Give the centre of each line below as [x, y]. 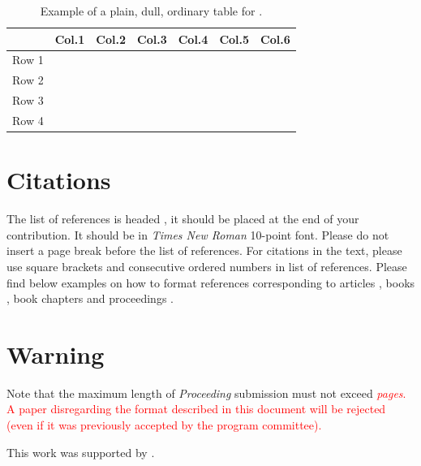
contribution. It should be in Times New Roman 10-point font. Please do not [198, 234]
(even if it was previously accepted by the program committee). [164, 425]
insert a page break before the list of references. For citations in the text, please [204, 250]
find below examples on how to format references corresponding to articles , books [211, 282]
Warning [56, 354]
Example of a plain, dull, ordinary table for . [151, 11]
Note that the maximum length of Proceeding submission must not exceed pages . [206, 393]
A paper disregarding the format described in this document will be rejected [196, 409]
